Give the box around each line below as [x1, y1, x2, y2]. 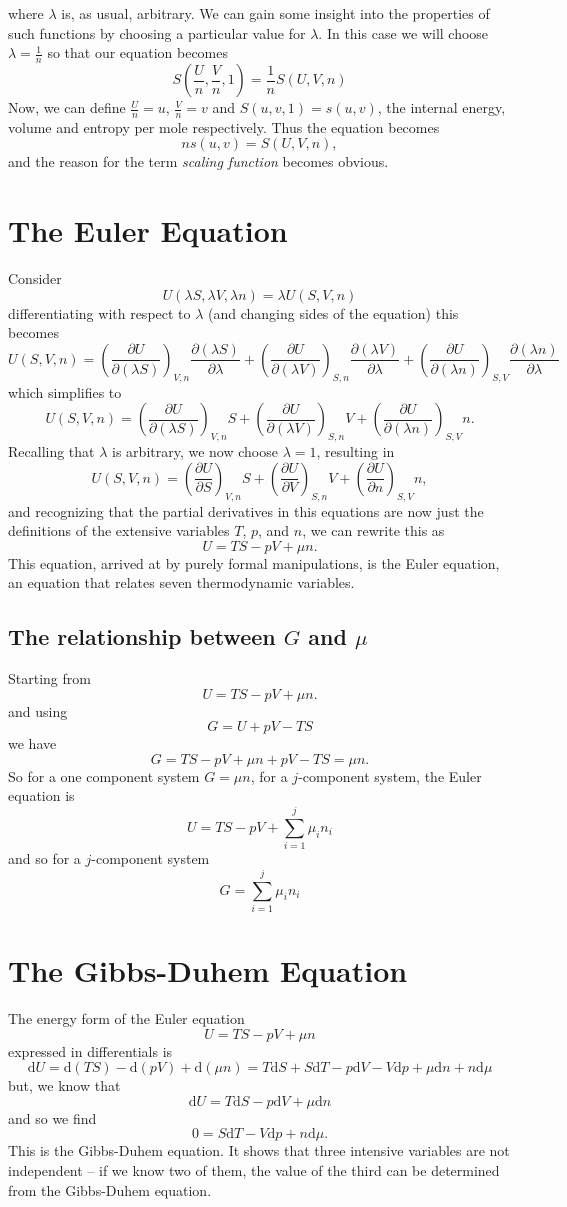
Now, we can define [8, 97, 126, 118]
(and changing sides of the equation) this [208, 302, 459, 323]
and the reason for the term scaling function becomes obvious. [8, 151, 389, 172]
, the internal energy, [377, 97, 506, 118]
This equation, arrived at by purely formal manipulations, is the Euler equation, [8, 552, 500, 573]
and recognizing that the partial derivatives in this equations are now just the [8, 500, 484, 521]
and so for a [8, 848, 81, 869]
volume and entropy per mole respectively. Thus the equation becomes [8, 116, 440, 137]
